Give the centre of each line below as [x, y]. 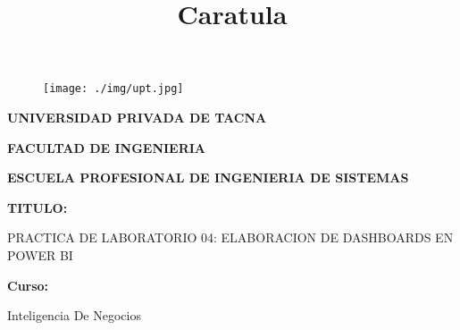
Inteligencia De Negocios [74, 315]
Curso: [28, 285]
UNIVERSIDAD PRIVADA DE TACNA [137, 118]
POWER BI [40, 255]
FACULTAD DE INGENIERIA [107, 147]
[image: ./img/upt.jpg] [113, 89]
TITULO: [38, 207]
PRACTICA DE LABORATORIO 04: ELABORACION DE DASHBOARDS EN [230, 237]
